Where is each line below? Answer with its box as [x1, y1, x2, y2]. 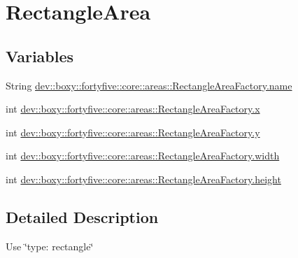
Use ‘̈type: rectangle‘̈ [6, 238, 94, 253]
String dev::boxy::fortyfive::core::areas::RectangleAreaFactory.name [6, 78, 292, 92]
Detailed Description [6, 206, 159, 227]
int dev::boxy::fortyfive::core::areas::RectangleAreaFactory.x [6, 101, 260, 116]
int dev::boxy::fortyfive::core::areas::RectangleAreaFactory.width [6, 148, 280, 163]
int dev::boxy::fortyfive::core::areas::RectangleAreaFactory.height [6, 171, 281, 186]
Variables [6, 45, 74, 66]
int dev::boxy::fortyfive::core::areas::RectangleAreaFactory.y [6, 124, 260, 139]
